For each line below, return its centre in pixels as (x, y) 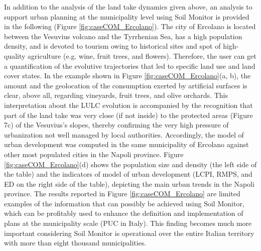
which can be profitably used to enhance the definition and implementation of (124, 213)
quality (15, 55)
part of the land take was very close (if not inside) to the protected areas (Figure (128, 115)
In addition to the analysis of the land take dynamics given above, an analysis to (128, 7)
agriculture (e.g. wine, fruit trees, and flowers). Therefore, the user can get (142, 55)
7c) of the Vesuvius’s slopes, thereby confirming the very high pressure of (116, 125)
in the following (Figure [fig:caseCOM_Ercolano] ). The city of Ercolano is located (130, 26)
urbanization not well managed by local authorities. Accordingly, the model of (124, 134)
